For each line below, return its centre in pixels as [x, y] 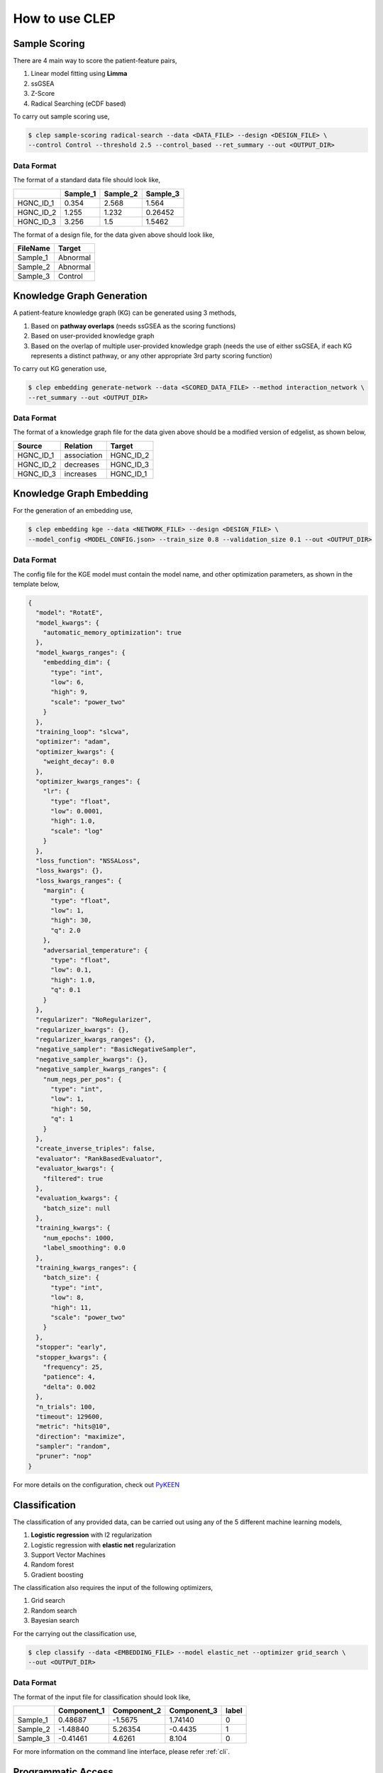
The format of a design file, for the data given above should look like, [114, 235]
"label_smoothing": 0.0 [84, 1248]
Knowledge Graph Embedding [81, 494]
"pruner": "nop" [64, 1456]
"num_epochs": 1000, [79, 1238]
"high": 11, [71, 1307]
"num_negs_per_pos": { [82, 1079]
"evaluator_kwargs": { [75, 1169]
